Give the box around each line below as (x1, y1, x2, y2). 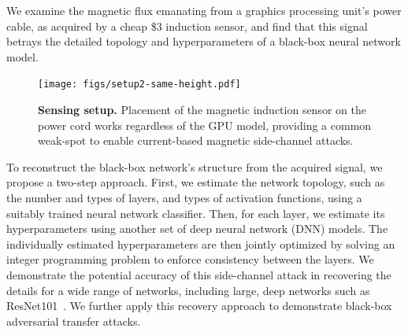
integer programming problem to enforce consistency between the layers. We (6, 251, 374, 267)
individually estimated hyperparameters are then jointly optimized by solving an (6, 235, 395, 252)
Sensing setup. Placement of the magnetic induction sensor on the (38, 101, 366, 118)
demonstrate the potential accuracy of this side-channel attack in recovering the (6, 266, 391, 282)
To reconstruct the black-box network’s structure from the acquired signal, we (6, 158, 383, 175)
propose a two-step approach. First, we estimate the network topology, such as (6, 174, 385, 190)
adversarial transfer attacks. (6, 312, 141, 329)
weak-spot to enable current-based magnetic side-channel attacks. (38, 132, 354, 149)
